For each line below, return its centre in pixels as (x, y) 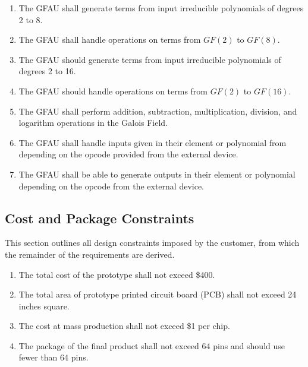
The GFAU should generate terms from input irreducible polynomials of (150, 59)
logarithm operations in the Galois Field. (93, 123)
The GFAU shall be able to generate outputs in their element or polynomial (157, 174)
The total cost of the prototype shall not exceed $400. (117, 274)
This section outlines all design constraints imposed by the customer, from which (152, 243)
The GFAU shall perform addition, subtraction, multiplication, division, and (158, 111)
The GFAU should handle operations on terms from (113, 91)
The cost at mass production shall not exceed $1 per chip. (124, 326)
